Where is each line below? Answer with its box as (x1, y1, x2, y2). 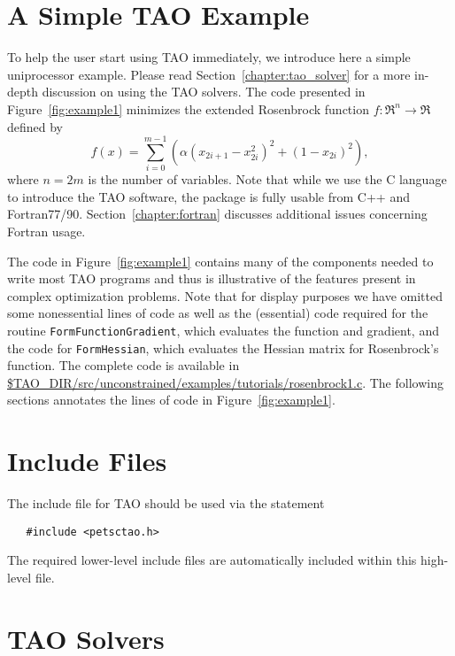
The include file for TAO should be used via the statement (7, 494, 325, 513)
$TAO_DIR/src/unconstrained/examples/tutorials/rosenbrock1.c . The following (7, 373, 443, 391)
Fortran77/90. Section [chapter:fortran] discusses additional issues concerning (7, 205, 428, 223)
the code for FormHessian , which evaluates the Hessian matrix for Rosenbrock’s (7, 338, 439, 357)
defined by (7, 117, 64, 135)
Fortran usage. (7, 222, 86, 240)
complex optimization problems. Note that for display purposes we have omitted (7, 286, 443, 305)
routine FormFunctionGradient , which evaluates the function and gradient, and (7, 320, 439, 339)
